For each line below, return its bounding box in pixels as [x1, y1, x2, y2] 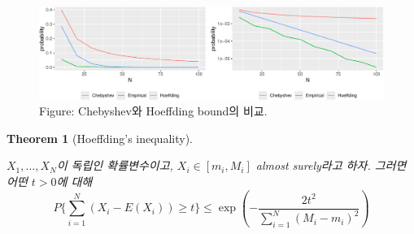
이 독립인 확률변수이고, [56, 157, 173, 174]
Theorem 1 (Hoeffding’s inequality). [7, 129, 193, 146]
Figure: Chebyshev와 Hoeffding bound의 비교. [39, 102, 268, 119]
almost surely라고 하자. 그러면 [255, 157, 407, 174]
